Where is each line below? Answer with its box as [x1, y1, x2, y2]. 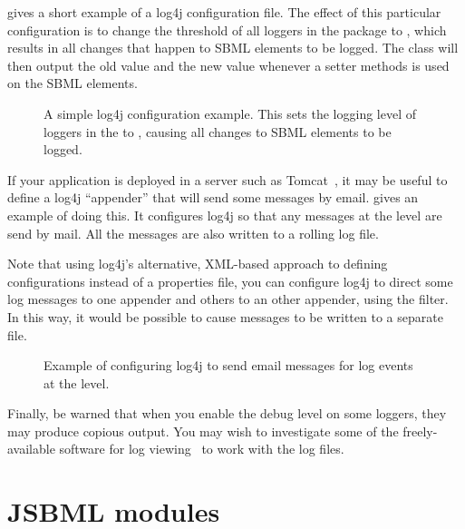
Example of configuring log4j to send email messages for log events [44, 356, 413, 375]
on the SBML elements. [7, 73, 138, 93]
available [7, 439, 55, 458]
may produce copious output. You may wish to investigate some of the [7, 421, 399, 440]
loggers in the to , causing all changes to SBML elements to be [44, 122, 392, 141]
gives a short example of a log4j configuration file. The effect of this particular [7, 3, 441, 21]
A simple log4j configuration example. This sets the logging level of [44, 103, 416, 122]
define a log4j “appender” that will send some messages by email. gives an [7, 188, 419, 207]
